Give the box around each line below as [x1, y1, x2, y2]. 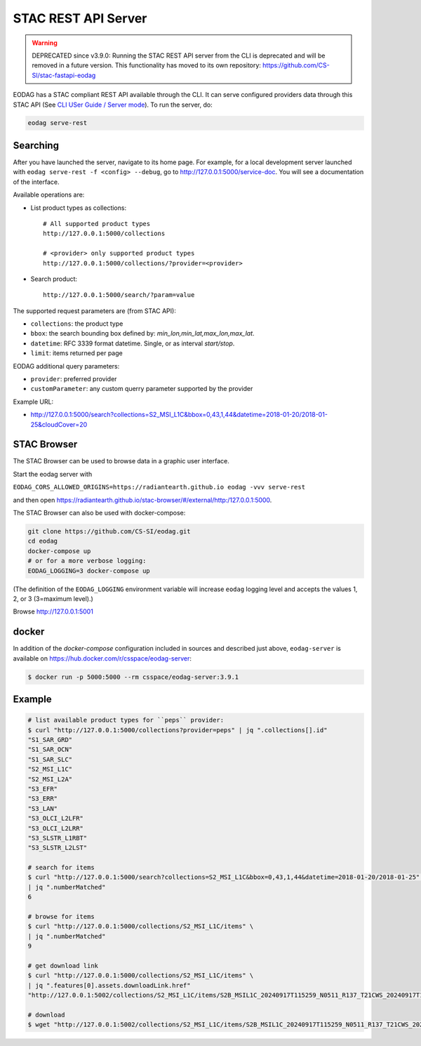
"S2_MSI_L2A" [27, 775, 73, 783]
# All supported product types [43, 220, 151, 227]
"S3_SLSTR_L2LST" [27, 844, 88, 852]
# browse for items [27, 913, 95, 921]
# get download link [27, 962, 98, 969]
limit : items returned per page [30, 349, 123, 357]
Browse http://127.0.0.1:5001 [13, 607, 94, 616]
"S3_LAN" [27, 805, 58, 812]
